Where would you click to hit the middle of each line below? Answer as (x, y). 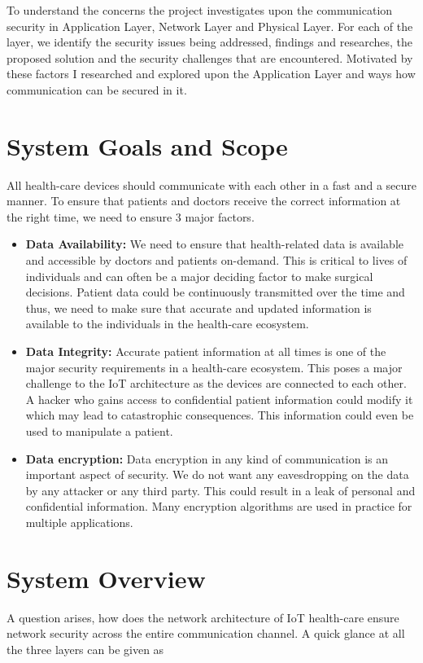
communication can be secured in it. (97, 89)
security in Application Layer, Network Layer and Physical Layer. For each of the (210, 26)
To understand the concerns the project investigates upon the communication (200, 10)
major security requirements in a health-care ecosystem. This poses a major (214, 367)
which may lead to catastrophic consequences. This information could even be (220, 415)
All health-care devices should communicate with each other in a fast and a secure (211, 184)
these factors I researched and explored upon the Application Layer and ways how (211, 74)
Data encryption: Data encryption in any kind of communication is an (207, 458)
